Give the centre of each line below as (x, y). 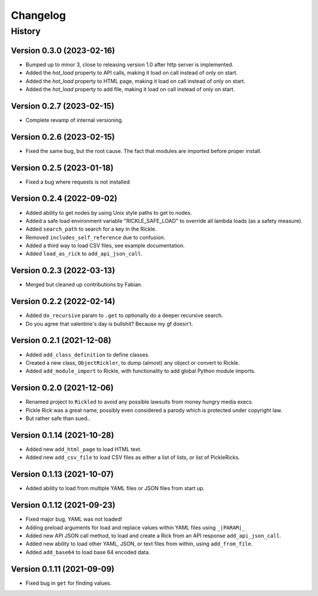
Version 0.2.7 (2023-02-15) (63, 106)
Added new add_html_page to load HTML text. (84, 449)
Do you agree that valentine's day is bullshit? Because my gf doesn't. (110, 324)
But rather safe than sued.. (58, 418)
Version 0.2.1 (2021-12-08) (61, 340)
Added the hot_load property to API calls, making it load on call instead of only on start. (132, 73)
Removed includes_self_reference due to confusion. (95, 237)
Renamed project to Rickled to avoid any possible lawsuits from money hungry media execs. (139, 402)
